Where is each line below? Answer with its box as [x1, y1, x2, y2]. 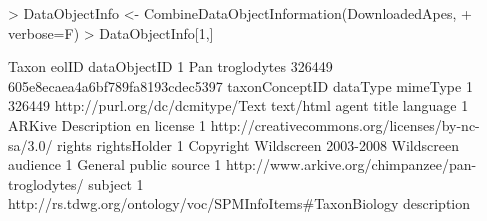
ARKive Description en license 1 [8, 114, 207, 135]
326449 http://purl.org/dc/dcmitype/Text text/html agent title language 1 [8, 95, 469, 116]
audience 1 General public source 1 [8, 154, 222, 175]
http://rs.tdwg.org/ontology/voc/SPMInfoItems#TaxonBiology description [8, 193, 471, 214]
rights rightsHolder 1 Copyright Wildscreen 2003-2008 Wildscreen [57, 134, 459, 155]
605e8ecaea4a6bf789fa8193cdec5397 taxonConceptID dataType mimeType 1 [8, 75, 473, 96]
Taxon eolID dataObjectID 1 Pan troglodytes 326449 [8, 56, 333, 77]
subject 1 [88, 173, 144, 194]
